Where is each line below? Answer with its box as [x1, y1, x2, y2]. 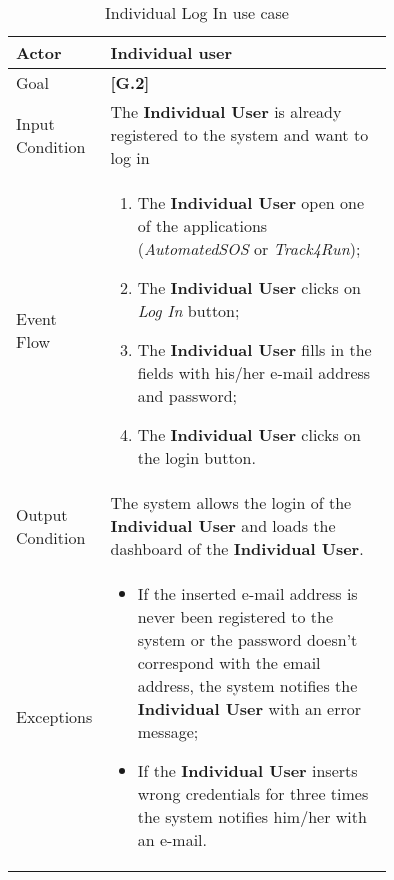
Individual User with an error [137, 697, 362, 720]
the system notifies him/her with [137, 805, 367, 828]
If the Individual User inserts [137, 759, 358, 782]
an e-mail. [137, 828, 208, 851]
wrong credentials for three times [137, 782, 369, 805]
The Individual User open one [137, 191, 365, 214]
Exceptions [16, 705, 93, 728]
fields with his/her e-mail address [137, 361, 371, 384]
